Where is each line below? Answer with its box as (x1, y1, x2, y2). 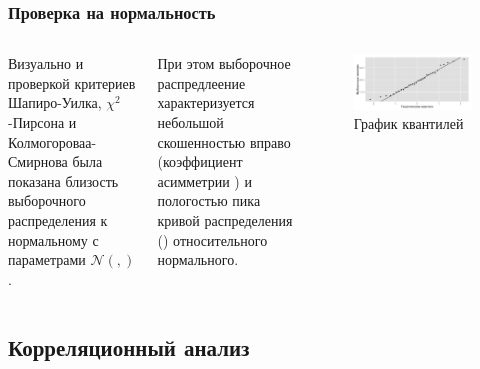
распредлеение (157, 72, 246, 93)
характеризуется (157, 92, 255, 113)
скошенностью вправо (157, 131, 291, 152)
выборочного (8, 190, 86, 211)
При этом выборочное (157, 53, 291, 74)
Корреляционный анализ (8, 331, 250, 362)
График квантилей (353, 113, 464, 134)
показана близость (8, 170, 119, 191)
